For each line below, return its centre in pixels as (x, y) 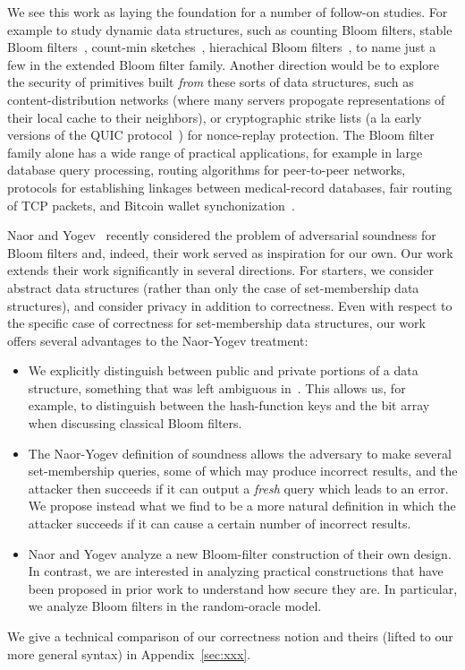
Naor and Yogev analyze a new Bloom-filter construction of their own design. (240, 553)
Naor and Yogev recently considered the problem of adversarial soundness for (222, 235)
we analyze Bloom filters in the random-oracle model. (175, 606)
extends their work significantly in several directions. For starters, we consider (221, 270)
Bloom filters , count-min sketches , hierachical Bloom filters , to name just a (222, 47)
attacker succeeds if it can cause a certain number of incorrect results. (220, 524)
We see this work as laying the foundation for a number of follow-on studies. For (228, 12)
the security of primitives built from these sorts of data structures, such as (211, 82)
